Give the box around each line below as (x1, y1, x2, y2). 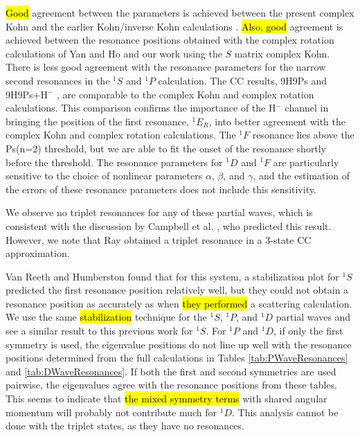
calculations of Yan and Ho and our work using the (6, 46, 222, 60)
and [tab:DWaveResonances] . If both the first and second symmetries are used (6, 364, 336, 378)
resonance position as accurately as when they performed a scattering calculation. (6, 296, 352, 310)
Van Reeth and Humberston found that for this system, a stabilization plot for (6, 269, 339, 283)
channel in (285, 100, 329, 115)
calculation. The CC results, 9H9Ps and (158, 73, 327, 87)
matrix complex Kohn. (234, 46, 330, 60)
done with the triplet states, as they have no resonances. (6, 418, 244, 433)
